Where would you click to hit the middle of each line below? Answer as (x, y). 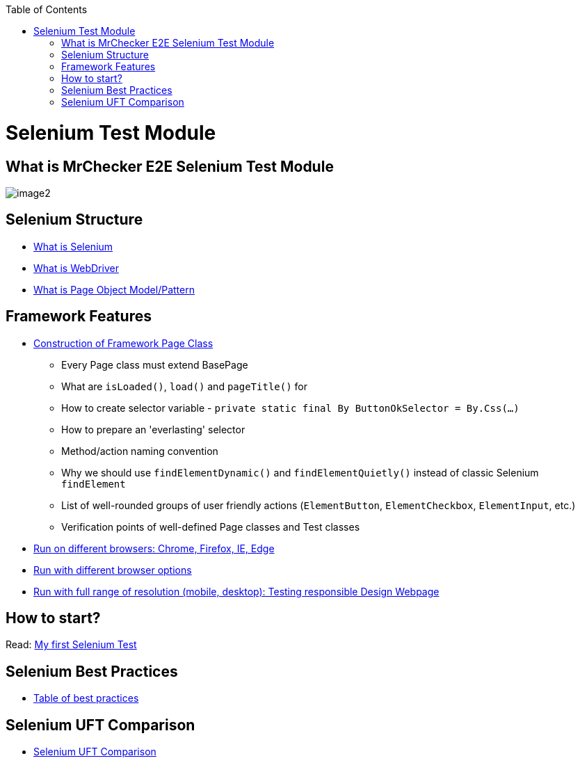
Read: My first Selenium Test (71, 645)
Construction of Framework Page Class (123, 343)
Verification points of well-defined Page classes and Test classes (211, 527)
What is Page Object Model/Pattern (114, 289)
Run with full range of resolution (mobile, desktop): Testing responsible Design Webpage (236, 591)
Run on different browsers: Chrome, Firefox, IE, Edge (154, 548)
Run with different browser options (113, 570)
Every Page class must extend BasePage (155, 364)
